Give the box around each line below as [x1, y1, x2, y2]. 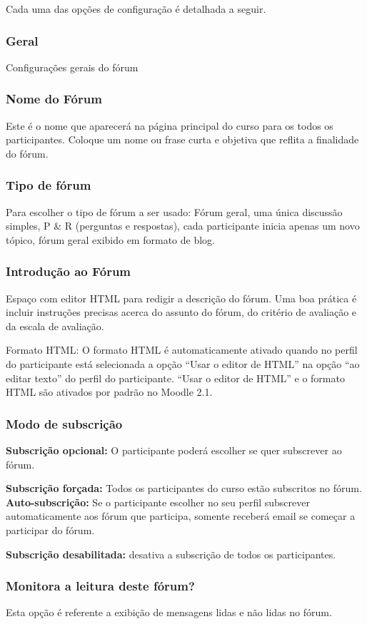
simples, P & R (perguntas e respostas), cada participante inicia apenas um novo [6, 218, 360, 233]
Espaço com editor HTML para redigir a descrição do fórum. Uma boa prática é [6, 290, 357, 305]
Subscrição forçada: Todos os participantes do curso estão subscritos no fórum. [6, 481, 362, 496]
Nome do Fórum [6, 90, 102, 108]
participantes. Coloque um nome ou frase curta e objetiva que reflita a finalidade [6, 132, 359, 147]
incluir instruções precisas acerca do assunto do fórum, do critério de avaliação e [6, 305, 357, 319]
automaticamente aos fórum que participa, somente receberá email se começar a [6, 508, 356, 523]
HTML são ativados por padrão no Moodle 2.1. [6, 384, 213, 399]
